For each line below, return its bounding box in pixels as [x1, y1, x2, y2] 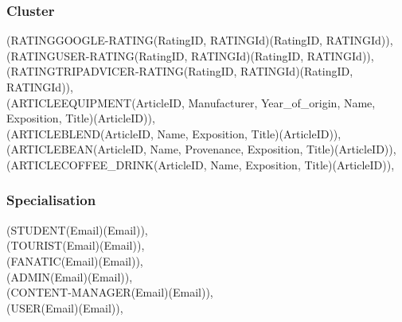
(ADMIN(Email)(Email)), [6, 268, 133, 285]
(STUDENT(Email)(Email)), [6, 221, 148, 238]
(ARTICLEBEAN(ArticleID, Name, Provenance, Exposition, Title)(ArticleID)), [6, 141, 396, 157]
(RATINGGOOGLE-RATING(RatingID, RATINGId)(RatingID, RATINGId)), [6, 32, 393, 48]
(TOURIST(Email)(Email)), [6, 237, 145, 254]
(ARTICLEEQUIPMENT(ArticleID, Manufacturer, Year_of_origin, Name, [6, 94, 376, 111]
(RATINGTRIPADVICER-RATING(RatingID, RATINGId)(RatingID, [6, 63, 353, 80]
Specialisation [6, 190, 96, 210]
